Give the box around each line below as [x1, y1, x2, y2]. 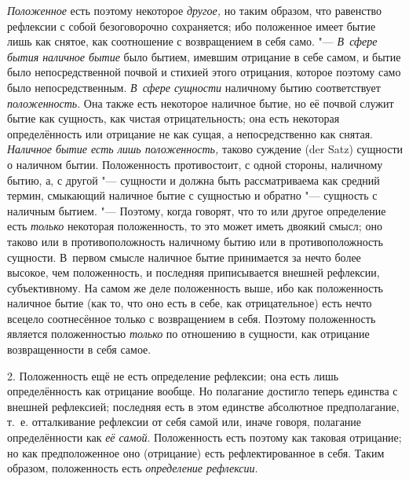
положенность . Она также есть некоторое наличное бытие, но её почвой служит [7, 94, 394, 111]
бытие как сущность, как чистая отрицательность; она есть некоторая [7, 110, 340, 127]
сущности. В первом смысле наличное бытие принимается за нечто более [7, 248, 361, 265]
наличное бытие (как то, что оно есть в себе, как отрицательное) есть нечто [7, 295, 372, 311]
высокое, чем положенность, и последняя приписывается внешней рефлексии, [7, 264, 380, 281]
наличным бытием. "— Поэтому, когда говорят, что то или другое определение [7, 202, 386, 218]
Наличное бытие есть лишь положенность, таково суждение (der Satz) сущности [7, 141, 404, 157]
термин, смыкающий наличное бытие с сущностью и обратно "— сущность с [7, 187, 378, 204]
